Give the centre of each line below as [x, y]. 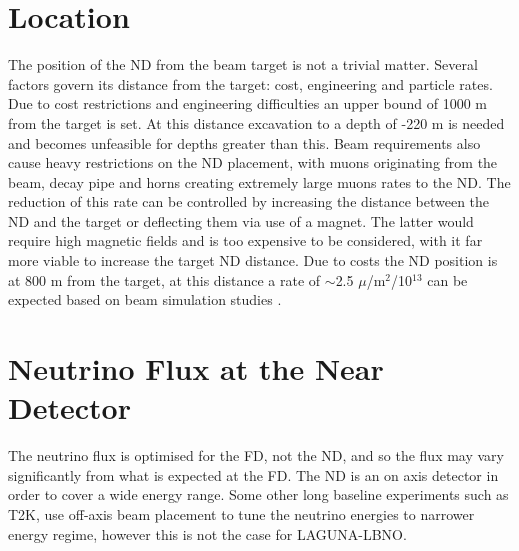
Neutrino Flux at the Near [196, 368]
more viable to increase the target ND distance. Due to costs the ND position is [253, 260]
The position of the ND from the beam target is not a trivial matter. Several [243, 64]
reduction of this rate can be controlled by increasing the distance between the [249, 201]
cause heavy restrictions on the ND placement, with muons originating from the [253, 162]
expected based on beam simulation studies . [145, 299]
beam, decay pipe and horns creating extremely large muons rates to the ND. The [259, 181]
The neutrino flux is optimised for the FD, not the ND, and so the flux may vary [256, 455]
